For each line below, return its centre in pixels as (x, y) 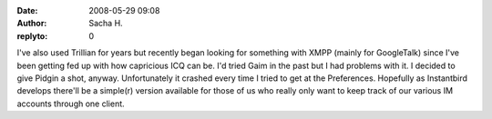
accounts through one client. (71, 104)
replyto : (32, 35)
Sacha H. (106, 24)
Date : (27, 10)
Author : (32, 24)
